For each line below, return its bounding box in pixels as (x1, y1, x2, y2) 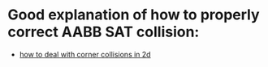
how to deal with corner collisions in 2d (19, 49, 151, 59)
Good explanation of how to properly (7, 6, 261, 24)
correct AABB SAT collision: (7, 23, 200, 41)
